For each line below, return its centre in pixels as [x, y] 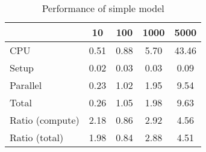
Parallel [26, 85]
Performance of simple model [103, 8]
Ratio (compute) [45, 120]
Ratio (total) [37, 137]
